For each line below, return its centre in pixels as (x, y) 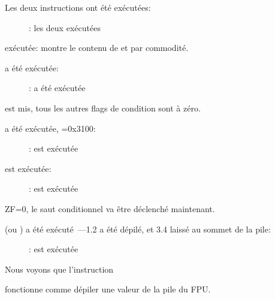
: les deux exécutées (65, 27)
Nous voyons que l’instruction (59, 269)
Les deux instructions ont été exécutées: (78, 7)
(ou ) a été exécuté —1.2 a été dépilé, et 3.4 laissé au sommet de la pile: (138, 229)
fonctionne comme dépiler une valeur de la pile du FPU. (108, 289)
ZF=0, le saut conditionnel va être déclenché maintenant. (110, 208)
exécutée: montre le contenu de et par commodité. (97, 48)
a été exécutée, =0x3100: (50, 128)
